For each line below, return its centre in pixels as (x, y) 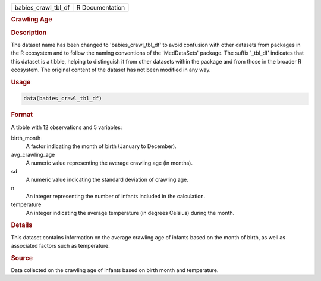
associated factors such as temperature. (60, 245)
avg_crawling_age (33, 154)
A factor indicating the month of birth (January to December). (101, 146)
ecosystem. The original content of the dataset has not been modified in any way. (111, 70)
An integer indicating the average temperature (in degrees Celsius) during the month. (130, 213)
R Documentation (101, 7)
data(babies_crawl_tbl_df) (63, 99)
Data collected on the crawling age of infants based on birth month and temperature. (115, 270)
